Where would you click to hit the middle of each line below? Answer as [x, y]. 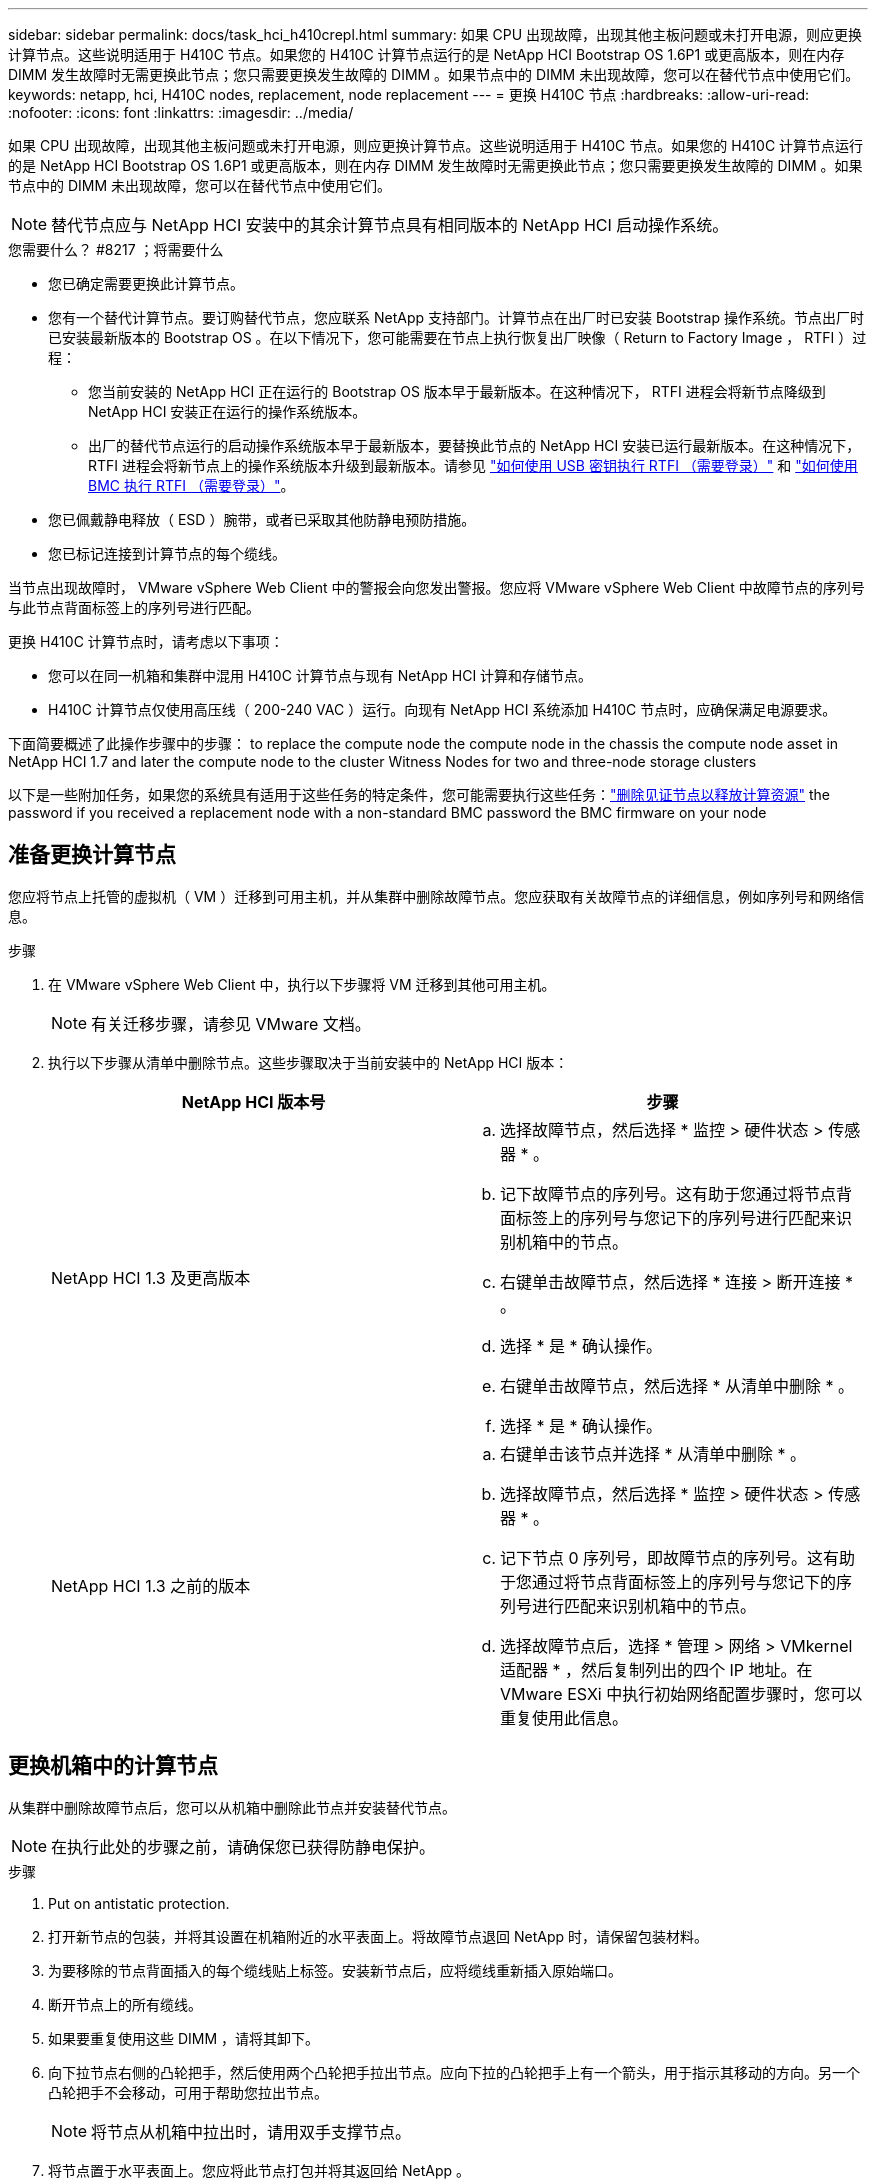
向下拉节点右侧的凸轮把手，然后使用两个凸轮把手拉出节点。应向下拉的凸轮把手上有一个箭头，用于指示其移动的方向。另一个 [454, 2072]
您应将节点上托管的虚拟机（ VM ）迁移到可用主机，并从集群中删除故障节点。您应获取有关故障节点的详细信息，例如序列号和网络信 [436, 896]
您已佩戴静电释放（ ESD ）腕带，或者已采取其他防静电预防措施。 [262, 519]
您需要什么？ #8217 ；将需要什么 [116, 249]
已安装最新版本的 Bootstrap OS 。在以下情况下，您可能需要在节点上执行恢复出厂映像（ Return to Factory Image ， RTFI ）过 [457, 337]
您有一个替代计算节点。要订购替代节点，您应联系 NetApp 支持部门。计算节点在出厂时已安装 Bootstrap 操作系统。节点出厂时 [456, 317]
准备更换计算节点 [92, 855]
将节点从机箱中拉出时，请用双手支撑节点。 [251, 2131]
